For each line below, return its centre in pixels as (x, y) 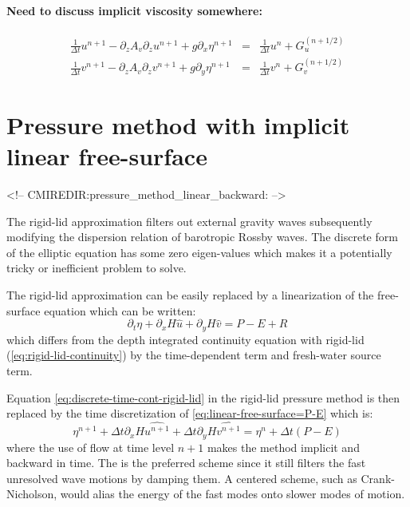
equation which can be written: (120, 310)
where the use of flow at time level (91, 447)
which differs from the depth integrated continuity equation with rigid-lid (185, 339)
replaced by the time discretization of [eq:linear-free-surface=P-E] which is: (190, 413)
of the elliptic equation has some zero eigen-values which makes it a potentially (199, 252)
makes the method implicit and (283, 447)
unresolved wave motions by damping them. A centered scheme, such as (182, 478)
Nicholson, (32, 494)
